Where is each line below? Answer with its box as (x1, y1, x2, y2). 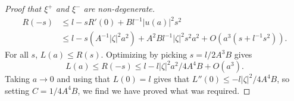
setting (5, 84, 30, 96)
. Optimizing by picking (101, 48, 187, 61)
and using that (57, 72, 111, 85)
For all (5, 48, 29, 61)
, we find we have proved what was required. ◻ (77, 84, 251, 96)
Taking (5, 72, 30, 85)
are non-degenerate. (83, 2, 155, 14)
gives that (154, 72, 190, 85)
